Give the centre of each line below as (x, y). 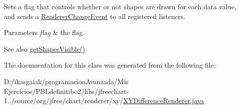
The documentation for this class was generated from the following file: (110, 65)
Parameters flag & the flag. (44, 32)
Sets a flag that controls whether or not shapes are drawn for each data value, (120, 6)
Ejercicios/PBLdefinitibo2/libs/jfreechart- (66, 91)
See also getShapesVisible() (45, 48)
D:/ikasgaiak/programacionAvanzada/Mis (66, 81)
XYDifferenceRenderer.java (164, 100)
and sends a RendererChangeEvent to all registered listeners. (95, 16)
